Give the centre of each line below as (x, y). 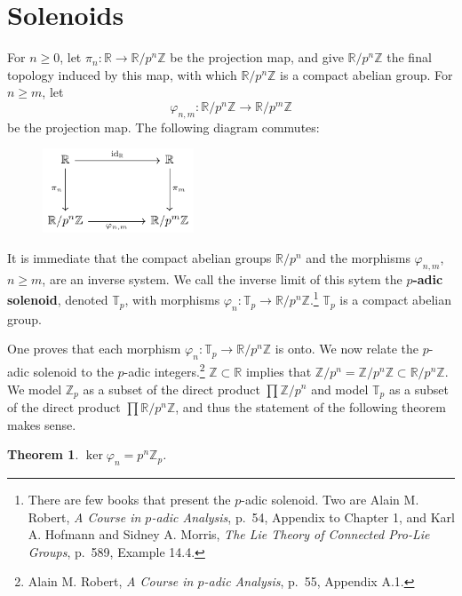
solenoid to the (73, 371)
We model (35, 389)
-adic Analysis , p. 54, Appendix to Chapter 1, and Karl (303, 517)
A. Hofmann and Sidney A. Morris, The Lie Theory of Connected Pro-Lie (229, 534)
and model (340, 389)
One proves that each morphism (94, 349)
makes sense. (42, 424)
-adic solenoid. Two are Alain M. (330, 499)
